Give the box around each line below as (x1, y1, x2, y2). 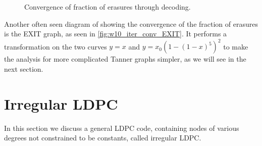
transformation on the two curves (4, 41, 107, 52)
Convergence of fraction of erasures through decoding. (24, 2, 191, 12)
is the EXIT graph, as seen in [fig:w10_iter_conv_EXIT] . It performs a (4, 28, 227, 39)
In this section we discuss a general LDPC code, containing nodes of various (4, 122, 239, 133)
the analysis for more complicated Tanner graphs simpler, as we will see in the (4, 54, 246, 64)
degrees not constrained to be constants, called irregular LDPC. (4, 132, 201, 143)
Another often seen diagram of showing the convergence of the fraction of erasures (4, 18, 258, 29)
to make (223, 41, 248, 52)
